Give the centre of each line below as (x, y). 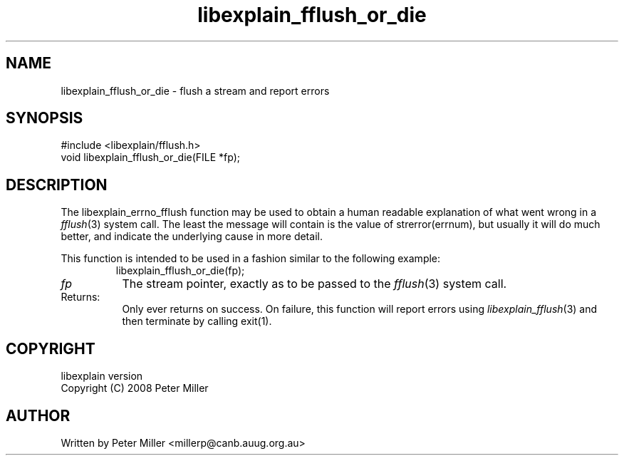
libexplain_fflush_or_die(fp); (180, 271)
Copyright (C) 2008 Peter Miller (135, 388)
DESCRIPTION (57, 185)
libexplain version (102, 376)
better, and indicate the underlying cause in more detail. (192, 237)
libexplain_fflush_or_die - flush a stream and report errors (195, 90)
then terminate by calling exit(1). (197, 321)
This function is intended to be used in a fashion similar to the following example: (251, 259)
